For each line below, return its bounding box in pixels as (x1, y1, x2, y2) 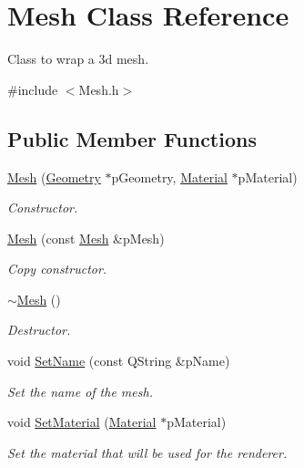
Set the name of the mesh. (7, 381, 153, 400)
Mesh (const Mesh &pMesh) (7, 228, 165, 247)
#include (7, 79, 58, 99)
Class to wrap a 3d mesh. (7, 49, 149, 68)
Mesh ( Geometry (7, 167, 101, 186)
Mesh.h (78, 79, 119, 99)
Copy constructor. (7, 259, 107, 278)
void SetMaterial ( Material (7, 412, 157, 432)
